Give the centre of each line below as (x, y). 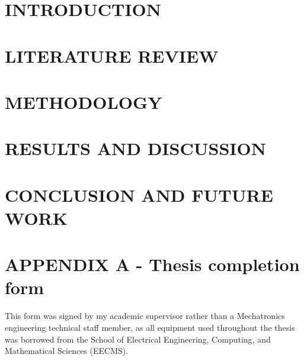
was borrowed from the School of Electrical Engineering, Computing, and (138, 339)
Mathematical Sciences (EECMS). (67, 351)
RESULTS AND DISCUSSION (135, 148)
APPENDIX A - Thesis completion (152, 264)
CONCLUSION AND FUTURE (139, 194)
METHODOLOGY (84, 101)
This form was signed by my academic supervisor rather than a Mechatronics (145, 316)
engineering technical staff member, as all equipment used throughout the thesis (150, 327)
